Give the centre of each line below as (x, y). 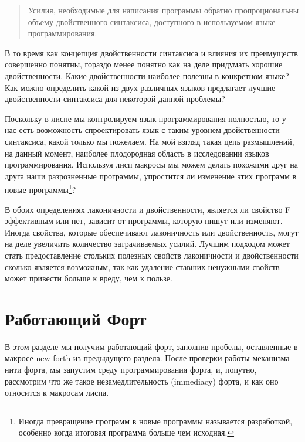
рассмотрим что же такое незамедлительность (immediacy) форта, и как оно (142, 381)
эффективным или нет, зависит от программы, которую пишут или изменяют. (144, 221)
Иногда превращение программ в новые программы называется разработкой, (155, 421)
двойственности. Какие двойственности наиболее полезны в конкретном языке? (147, 75)
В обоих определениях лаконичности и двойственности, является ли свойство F (148, 209)
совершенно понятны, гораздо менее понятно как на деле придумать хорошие (144, 64)
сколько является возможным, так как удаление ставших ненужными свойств (142, 266)
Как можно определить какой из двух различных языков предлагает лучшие (140, 87)
